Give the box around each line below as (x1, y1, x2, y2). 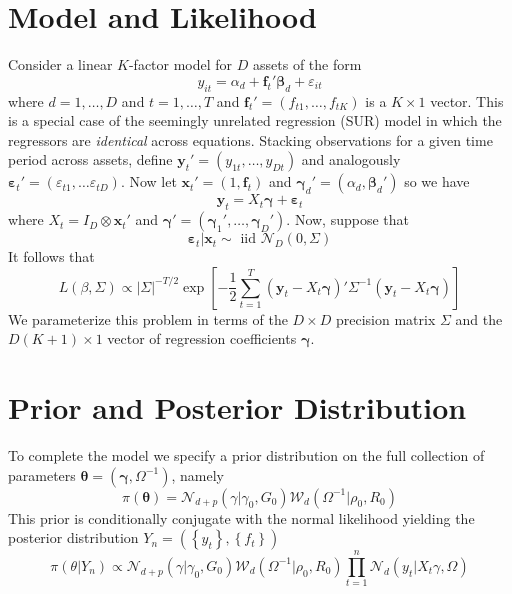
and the (455, 308, 503, 329)
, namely (171, 464, 224, 485)
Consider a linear (8, 54, 113, 75)
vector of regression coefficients (107, 328, 297, 349)
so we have (404, 171, 470, 192)
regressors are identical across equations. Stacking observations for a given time (8, 129, 493, 150)
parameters (8, 464, 76, 485)
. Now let (120, 171, 177, 192)
